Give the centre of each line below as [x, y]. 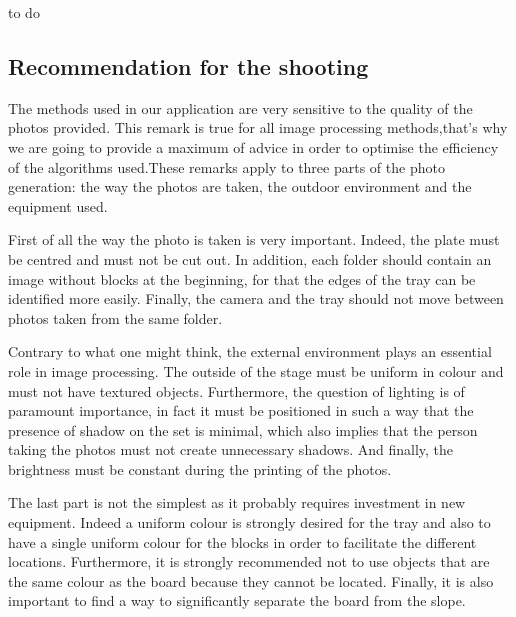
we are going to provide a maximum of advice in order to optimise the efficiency [253, 146]
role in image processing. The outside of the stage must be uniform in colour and [256, 370]
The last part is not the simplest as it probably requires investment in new [237, 502]
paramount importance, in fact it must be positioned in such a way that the [241, 410]
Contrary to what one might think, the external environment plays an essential [250, 351]
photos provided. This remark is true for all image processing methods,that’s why [258, 127]
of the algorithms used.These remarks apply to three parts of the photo [226, 166]
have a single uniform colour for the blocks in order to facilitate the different [242, 541]
